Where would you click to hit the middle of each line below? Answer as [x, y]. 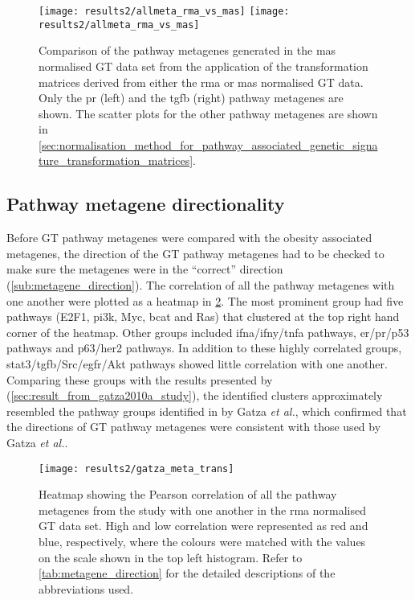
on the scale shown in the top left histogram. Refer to [171, 557]
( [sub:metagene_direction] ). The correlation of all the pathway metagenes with [201, 285]
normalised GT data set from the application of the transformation [203, 66]
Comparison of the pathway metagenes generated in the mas [187, 50]
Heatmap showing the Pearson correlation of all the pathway [188, 494]
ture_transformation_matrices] [116, 160]
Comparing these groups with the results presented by [140, 379]
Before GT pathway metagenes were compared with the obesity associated [189, 238]
